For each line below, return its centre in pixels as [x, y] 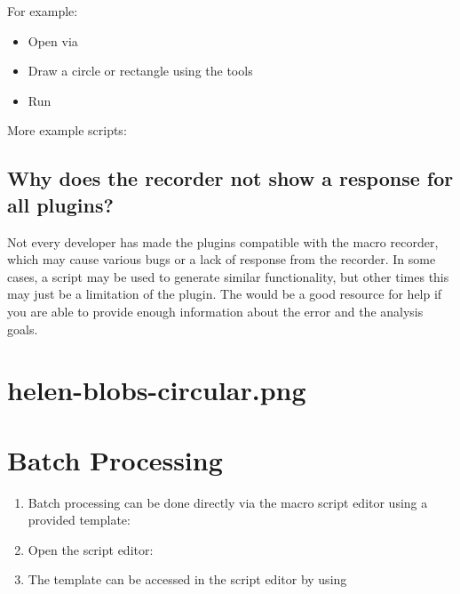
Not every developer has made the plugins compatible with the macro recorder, [223, 241]
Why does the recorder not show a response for [230, 178]
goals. [23, 329]
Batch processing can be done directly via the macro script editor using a [228, 502]
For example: [43, 11]
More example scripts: [67, 130]
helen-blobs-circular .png [157, 390]
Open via [53, 40]
